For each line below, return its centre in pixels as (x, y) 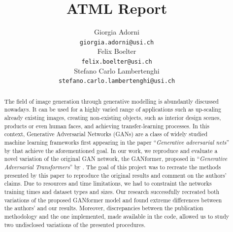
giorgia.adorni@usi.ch (117, 42)
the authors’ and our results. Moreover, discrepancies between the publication (104, 208)
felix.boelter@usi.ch (117, 61)
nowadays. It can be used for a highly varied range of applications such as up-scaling (113, 109)
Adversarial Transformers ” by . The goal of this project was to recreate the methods (113, 167)
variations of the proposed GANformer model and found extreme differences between (113, 200)
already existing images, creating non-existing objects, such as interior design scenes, (113, 117)
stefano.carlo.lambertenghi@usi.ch (117, 81)
